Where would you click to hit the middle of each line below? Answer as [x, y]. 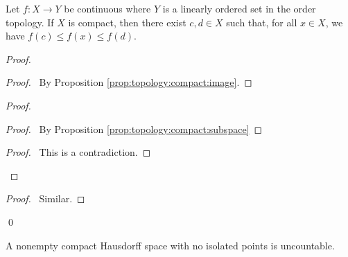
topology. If [30, 22]
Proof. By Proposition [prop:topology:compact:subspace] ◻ [134, 128]
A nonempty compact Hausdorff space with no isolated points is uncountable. [170, 245]
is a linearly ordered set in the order [239, 8]
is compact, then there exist [127, 22]
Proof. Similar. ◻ [45, 198]
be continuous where [107, 8]
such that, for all [262, 22]
